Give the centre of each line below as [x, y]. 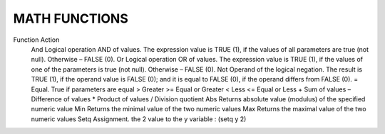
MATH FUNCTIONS [71, 18]
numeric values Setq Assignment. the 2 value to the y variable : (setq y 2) [139, 119]
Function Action [36, 40]
